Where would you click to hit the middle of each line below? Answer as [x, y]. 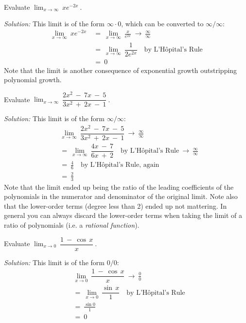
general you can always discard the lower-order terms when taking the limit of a [123, 215]
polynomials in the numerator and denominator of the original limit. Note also [121, 196]
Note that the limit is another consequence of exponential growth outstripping [121, 70]
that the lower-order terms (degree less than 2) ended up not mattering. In [115, 206]
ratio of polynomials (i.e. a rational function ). [72, 224]
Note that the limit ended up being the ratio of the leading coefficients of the [119, 187]
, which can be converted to [162, 23]
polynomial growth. [33, 80]
